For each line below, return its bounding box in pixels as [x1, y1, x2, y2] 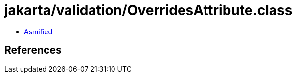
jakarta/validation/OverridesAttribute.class [4, 2, 293, 18]
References [4, 44, 62, 57]
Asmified [24, 27, 53, 36]
